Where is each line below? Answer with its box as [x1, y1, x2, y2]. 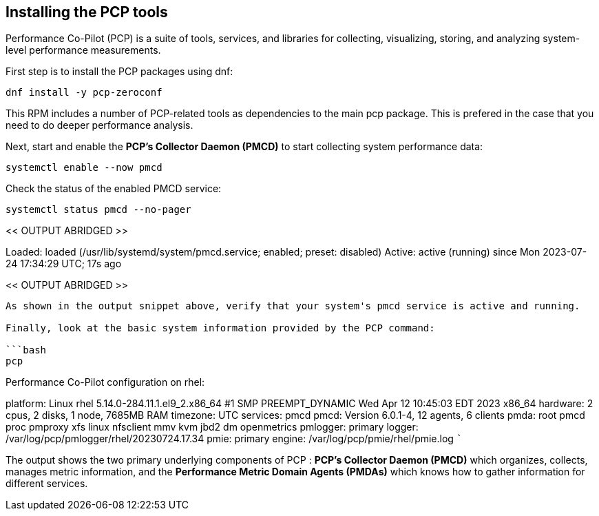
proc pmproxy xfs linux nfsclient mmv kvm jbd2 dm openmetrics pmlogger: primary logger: [6, 421, 419, 433]
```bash [6, 344, 47, 356]
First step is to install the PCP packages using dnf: [6, 65, 233, 78]
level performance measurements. [6, 44, 161, 56]
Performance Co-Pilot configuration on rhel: [6, 376, 205, 389]
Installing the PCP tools [6, 3, 168, 21]
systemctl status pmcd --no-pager [6, 204, 191, 216]
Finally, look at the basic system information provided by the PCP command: [6, 322, 435, 334]
